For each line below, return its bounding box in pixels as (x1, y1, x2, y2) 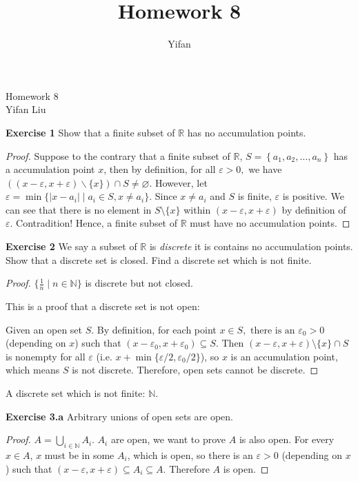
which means (6, 362, 60, 377)
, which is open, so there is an (127, 448, 253, 462)
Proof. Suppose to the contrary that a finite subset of (6, 148, 230, 163)
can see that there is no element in (6, 202, 152, 216)
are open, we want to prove (110, 432, 226, 447)
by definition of (281, 202, 346, 216)
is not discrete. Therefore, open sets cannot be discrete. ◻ (72, 362, 319, 377)
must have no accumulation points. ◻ (190, 216, 350, 230)
